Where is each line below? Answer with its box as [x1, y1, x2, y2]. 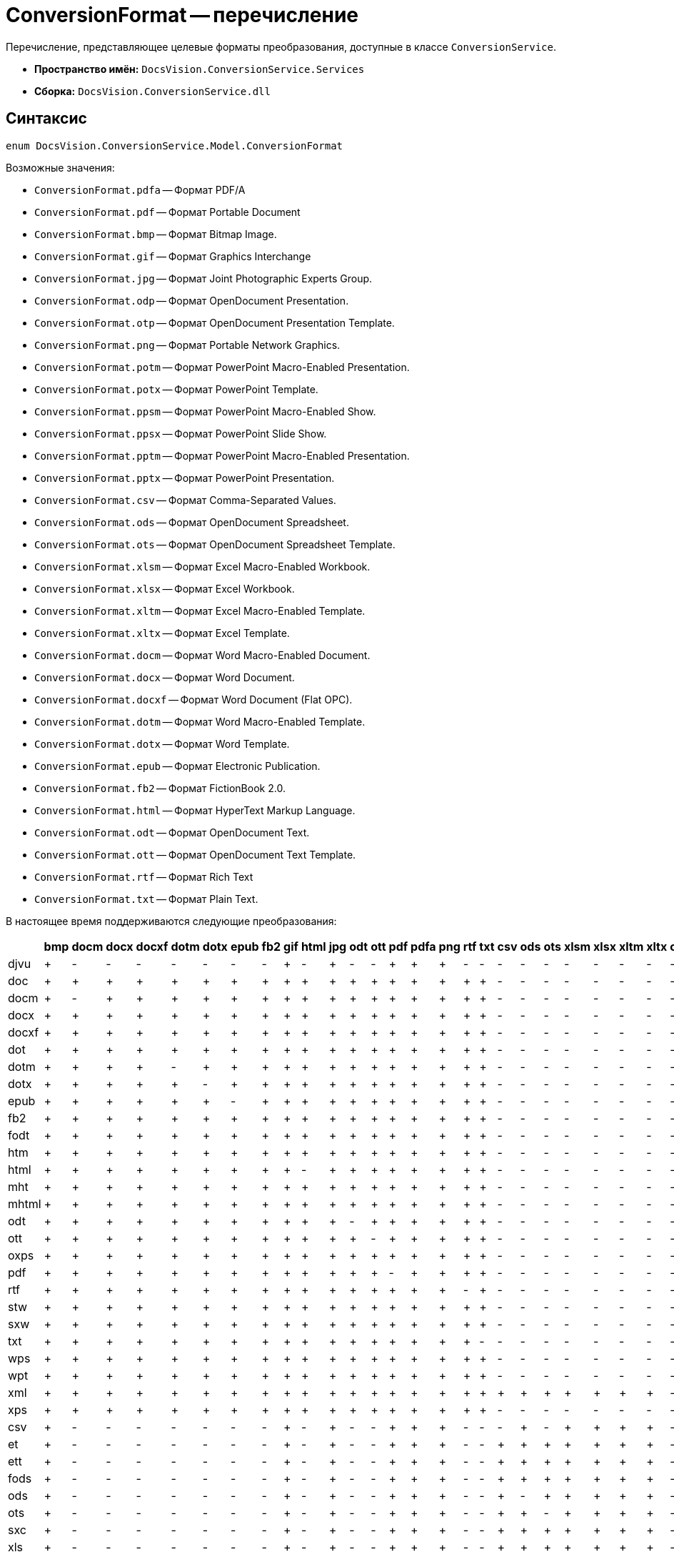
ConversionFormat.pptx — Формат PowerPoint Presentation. [34, 471, 335, 484]
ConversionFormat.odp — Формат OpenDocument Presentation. [34, 294, 349, 307]
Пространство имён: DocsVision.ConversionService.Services [34, 62, 365, 75]
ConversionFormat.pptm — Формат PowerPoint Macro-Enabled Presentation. [34, 449, 410, 462]
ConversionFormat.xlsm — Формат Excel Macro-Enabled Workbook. [34, 560, 371, 573]
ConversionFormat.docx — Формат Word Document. [34, 671, 295, 683]
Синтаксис [6, 109, 87, 128]
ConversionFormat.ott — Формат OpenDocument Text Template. [34, 848, 356, 861]
